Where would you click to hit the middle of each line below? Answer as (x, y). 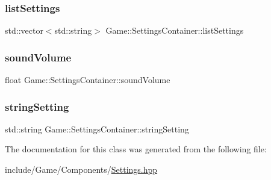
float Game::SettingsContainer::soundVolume (88, 80)
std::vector (24, 30)
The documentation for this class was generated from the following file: (136, 149)
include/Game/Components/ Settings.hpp (81, 169)
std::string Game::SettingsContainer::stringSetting (97, 129)
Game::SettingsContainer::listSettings (175, 30)
